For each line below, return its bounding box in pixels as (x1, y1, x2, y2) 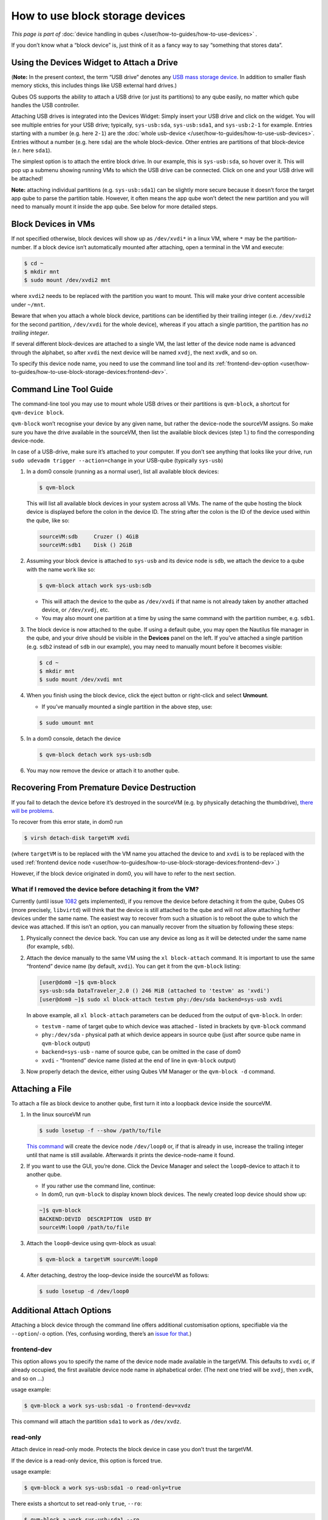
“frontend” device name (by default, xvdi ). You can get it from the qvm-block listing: (26, 962, 241, 970)
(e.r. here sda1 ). (11, 147, 52, 154)
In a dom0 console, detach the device (26, 734, 121, 742)
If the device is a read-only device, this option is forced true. (11, 1457, 163, 1464)
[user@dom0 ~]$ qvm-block (39, 979, 117, 986)
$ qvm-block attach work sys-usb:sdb (39, 582, 152, 589)
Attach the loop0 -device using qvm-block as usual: (26, 1240, 157, 1246)
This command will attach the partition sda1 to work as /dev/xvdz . (11, 1418, 182, 1425)
